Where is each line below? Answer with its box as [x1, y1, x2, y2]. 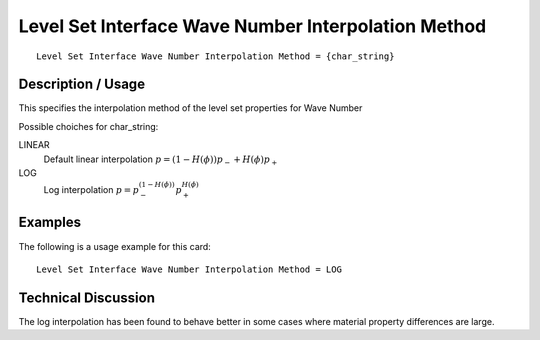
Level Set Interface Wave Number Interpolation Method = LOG [36, 263, 342, 275]
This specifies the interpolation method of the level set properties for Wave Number [18, 102, 363, 114]
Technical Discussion [18, 289, 155, 306]
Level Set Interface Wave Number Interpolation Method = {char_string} [36, 50, 395, 62]
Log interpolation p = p [43, 184, 140, 196]
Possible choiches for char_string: [18, 120, 159, 132]
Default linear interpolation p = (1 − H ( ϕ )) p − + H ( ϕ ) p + [43, 153, 278, 167]
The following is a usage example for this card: [18, 240, 212, 252]
